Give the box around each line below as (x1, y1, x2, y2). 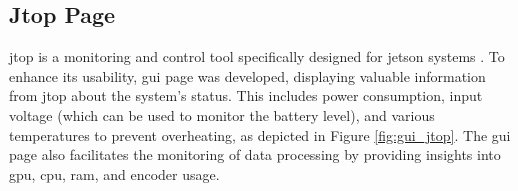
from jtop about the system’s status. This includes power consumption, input (9, 85, 483, 106)
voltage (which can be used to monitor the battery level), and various (9, 104, 435, 125)
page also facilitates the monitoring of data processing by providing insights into (9, 144, 501, 165)
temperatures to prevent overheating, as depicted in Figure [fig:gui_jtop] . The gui (9, 124, 511, 145)
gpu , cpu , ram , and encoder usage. (9, 163, 220, 184)
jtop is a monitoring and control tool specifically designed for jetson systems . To (9, 46, 505, 67)
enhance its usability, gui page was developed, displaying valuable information (9, 65, 486, 86)
